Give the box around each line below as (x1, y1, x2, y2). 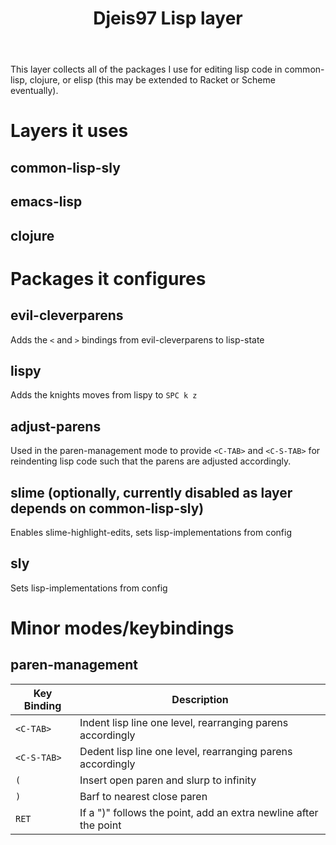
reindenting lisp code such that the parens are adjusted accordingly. (10, 455, 292, 467)
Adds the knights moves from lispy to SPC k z (10, 389, 198, 401)
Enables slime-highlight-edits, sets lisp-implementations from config (10, 526, 292, 538)
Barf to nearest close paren (79, 789, 208, 803)
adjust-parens (10, 418, 102, 435)
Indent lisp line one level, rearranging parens (79, 715, 289, 729)
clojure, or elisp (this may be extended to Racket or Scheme (29, 74, 276, 86)
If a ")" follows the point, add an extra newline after (79, 805, 319, 819)
